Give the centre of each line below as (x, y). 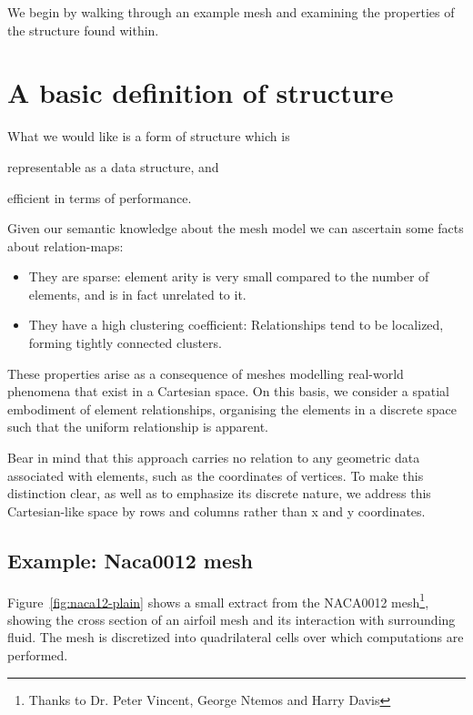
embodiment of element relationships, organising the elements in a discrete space (232, 409)
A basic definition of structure (201, 92)
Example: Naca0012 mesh (130, 560)
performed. (38, 655)
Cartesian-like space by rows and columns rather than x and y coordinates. (216, 511)
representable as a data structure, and (113, 166)
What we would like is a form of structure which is (149, 136)
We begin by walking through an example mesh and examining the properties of (231, 12)
